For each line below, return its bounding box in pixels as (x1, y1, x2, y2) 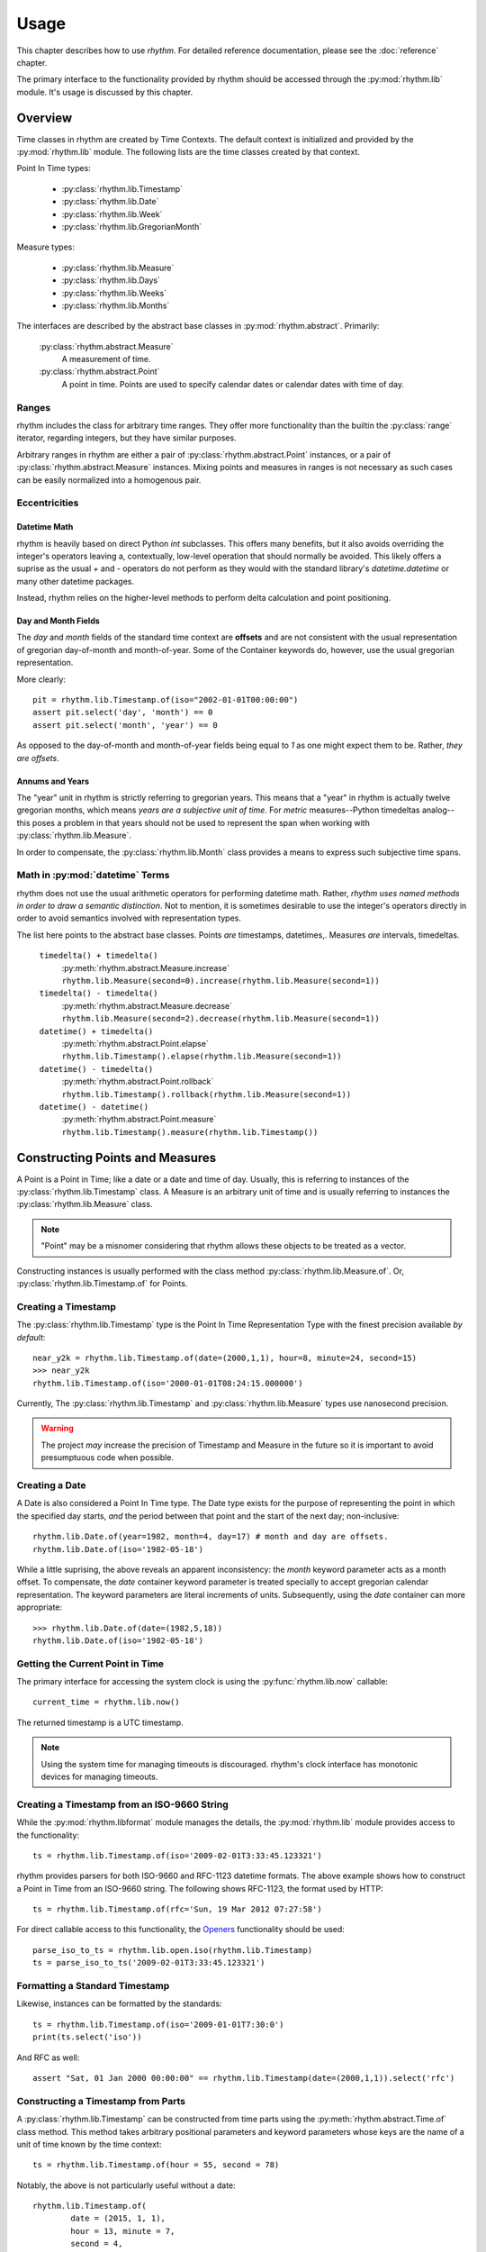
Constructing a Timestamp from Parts (16, 2094, 186, 2107)
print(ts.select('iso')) (32, 2032, 142, 2042)
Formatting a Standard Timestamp (16, 1980, 170, 1993)
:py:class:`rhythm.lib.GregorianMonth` (61, 221, 202, 232)
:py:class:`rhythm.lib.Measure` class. (16, 1199, 153, 1210)
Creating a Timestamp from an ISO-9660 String (16, 1798, 229, 1811)
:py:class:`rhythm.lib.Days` (61, 275, 161, 286)
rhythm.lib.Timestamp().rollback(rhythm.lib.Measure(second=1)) (61, 1089, 352, 1099)
